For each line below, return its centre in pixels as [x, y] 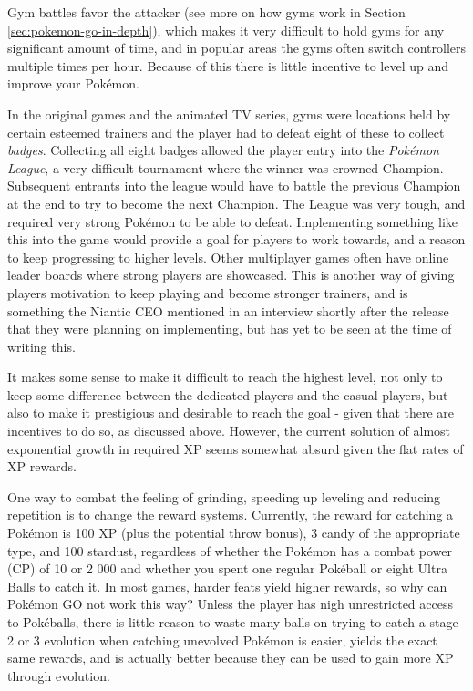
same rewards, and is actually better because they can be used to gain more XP [231, 658]
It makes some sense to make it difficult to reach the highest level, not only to [225, 377]
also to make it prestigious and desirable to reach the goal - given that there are [231, 413]
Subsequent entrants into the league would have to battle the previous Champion [234, 186]
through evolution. [59, 675]
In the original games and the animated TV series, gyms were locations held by [229, 113]
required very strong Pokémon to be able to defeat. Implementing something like [232, 221]
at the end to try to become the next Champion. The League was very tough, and [236, 203]
